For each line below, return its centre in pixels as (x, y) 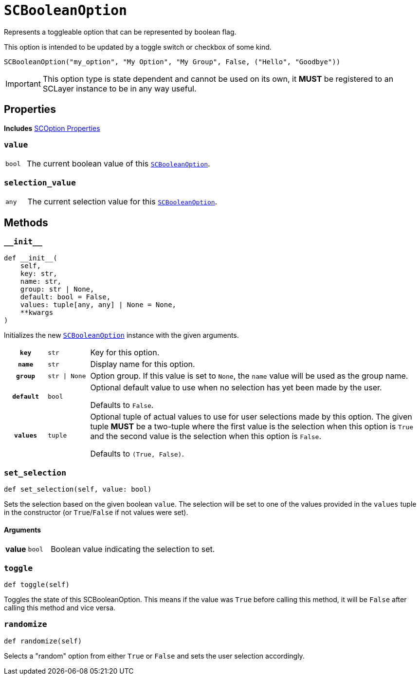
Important (23, 83)
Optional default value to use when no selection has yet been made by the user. (236, 388)
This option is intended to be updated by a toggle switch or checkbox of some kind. (138, 47)
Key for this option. (125, 353)
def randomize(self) (43, 641)
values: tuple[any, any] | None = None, (98, 305)
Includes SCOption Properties (52, 128)
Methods (26, 222)
